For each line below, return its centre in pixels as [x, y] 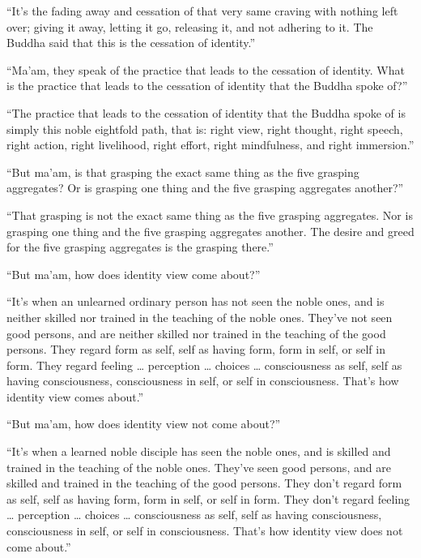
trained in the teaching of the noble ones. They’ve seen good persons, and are [199, 467]
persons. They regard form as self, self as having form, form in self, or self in [196, 349]
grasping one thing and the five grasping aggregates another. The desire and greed [210, 231]
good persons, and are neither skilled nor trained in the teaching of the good [196, 333]
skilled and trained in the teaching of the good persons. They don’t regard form [204, 483]
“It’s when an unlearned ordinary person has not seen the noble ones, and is [196, 301]
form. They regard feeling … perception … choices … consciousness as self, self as [204, 365]
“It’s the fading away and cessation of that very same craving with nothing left [202, 11]
